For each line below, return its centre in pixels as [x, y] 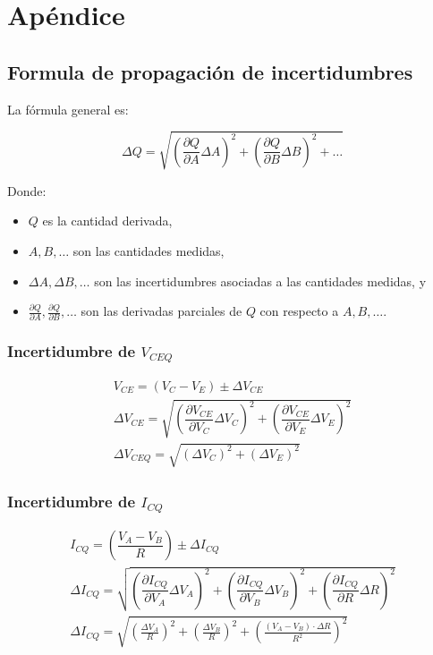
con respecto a [299, 311]
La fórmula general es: [68, 109]
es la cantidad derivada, [107, 221]
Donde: [27, 190]
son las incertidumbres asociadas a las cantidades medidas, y [260, 281]
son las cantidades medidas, [149, 250]
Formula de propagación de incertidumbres [210, 71]
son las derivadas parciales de [161, 311]
